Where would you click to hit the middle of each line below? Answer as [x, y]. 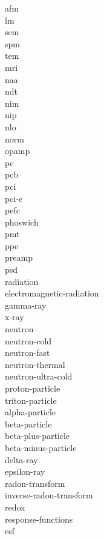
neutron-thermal [35, 364]
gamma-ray [26, 305]
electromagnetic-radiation [52, 293]
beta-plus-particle [37, 436]
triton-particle [31, 400]
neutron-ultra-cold [39, 376]
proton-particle [33, 388]
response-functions [39, 519]
